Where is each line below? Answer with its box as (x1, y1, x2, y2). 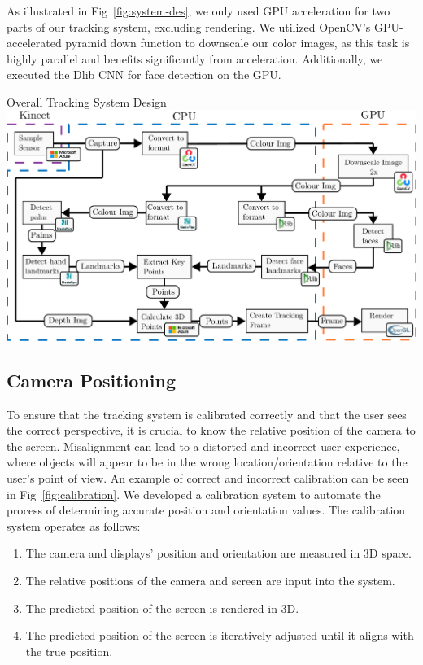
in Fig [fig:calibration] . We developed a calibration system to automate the (7, 485, 381, 502)
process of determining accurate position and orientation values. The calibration (7, 501, 406, 518)
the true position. (25, 642, 113, 659)
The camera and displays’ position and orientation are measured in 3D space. (25, 545, 412, 562)
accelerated (7, 34, 62, 51)
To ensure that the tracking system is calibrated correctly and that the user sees (7, 405, 407, 422)
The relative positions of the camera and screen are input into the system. (25, 571, 395, 588)
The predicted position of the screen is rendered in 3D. (25, 599, 299, 616)
